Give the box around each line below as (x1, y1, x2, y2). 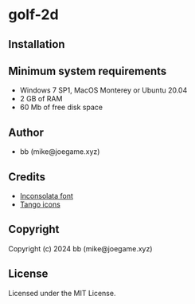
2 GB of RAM (19, 94, 63, 104)
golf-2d (8, 6, 59, 24)
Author (8, 125, 44, 139)
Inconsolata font (19, 191, 73, 201)
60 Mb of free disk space (19, 102, 103, 113)
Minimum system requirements (8, 64, 167, 77)
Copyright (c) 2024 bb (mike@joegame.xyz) (8, 243, 153, 253)
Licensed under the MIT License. (8, 288, 116, 298)
